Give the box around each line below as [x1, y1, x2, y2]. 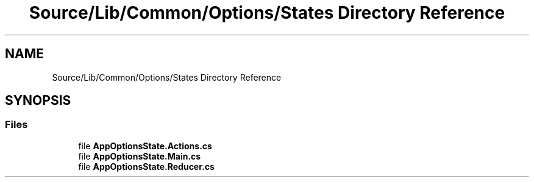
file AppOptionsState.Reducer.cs [78, 161, 215, 172]
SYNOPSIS [5, 93, 71, 109]
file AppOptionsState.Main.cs [78, 150, 201, 161]
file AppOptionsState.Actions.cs [78, 140, 212, 151]
